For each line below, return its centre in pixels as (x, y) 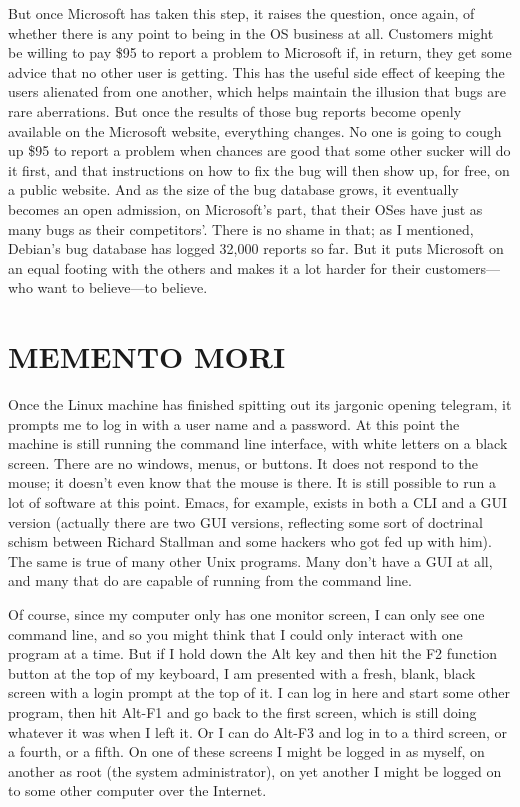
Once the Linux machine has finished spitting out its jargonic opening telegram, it (260, 404)
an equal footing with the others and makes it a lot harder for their (214, 267)
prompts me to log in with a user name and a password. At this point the (234, 423)
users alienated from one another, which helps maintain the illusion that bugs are (257, 91)
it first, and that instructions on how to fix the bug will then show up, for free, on (259, 169)
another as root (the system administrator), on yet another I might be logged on (255, 770)
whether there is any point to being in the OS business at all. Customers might (251, 32)
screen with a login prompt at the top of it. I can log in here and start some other (259, 692)
